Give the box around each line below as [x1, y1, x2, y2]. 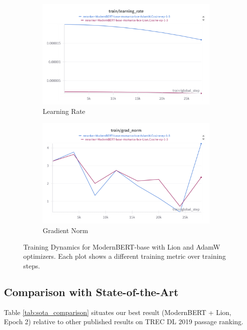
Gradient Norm [43, 225, 88, 235]
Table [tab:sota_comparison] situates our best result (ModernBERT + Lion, [4, 307, 231, 317]
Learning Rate [43, 106, 85, 116]
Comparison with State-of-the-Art [4, 284, 179, 299]
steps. [23, 260, 40, 270]
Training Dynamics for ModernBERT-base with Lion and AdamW [23, 241, 220, 251]
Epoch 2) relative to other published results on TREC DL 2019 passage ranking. [4, 316, 244, 327]
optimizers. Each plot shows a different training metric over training [23, 251, 226, 261]
